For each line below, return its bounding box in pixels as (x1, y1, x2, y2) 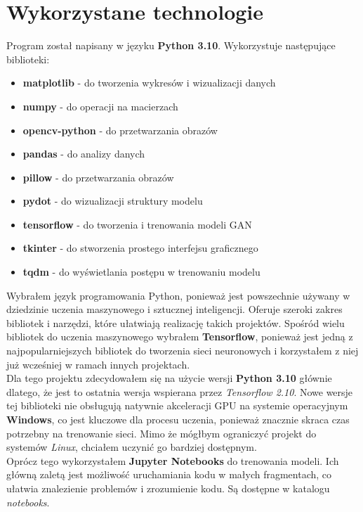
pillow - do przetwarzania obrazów (22, 169, 174, 184)
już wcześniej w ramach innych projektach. (6, 357, 190, 371)
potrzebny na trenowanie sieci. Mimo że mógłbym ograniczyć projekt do (6, 425, 317, 440)
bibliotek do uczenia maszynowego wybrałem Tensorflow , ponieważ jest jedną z (6, 329, 353, 344)
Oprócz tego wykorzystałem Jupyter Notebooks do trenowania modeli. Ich (6, 453, 339, 468)
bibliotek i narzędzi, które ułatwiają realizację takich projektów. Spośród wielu (6, 315, 345, 330)
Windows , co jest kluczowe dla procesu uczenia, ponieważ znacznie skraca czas (6, 412, 350, 426)
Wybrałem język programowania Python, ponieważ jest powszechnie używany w (6, 288, 350, 302)
